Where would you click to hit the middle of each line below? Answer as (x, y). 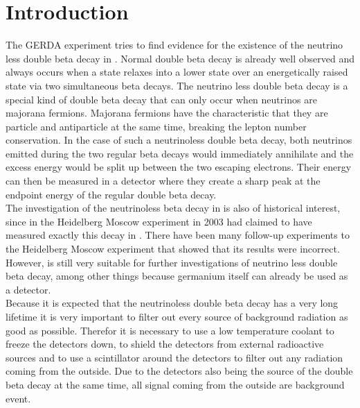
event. (18, 398)
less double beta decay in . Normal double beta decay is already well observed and (180, 58)
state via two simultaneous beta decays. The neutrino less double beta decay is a (177, 85)
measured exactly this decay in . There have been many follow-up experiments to (178, 235)
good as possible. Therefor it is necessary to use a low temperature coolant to (170, 330)
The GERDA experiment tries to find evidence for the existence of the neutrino (174, 45)
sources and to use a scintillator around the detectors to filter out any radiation (174, 357)
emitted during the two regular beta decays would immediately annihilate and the (180, 153)
